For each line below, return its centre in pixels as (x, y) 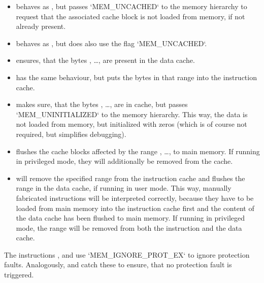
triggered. (19, 275)
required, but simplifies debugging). (71, 134)
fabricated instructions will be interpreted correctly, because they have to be (135, 198)
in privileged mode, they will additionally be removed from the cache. (124, 161)
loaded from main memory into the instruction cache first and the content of (135, 208)
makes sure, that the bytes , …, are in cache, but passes (102, 104)
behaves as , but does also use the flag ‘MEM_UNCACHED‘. (111, 43)
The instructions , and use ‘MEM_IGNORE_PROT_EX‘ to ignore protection (127, 254)
